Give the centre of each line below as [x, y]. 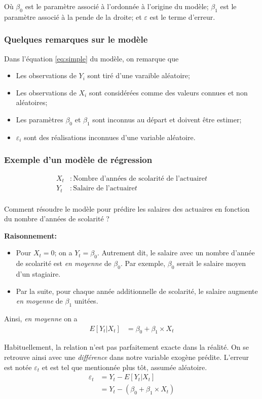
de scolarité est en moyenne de [64, 263]
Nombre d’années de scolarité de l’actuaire [139, 178]
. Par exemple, [143, 263]
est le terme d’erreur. [182, 16]
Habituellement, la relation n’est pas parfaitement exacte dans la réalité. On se [127, 347]
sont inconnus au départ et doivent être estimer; [167, 119]
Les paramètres [40, 119]
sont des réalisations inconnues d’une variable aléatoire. [110, 137]
